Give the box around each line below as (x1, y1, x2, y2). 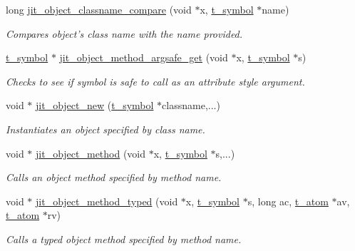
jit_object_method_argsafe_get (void (59, 50, 228, 65)
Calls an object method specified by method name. (6, 170, 222, 185)
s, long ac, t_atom (247, 193, 329, 208)
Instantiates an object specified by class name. (6, 121, 205, 136)
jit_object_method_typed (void (36, 193, 178, 208)
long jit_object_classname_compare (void (6, 2, 192, 16)
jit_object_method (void (36, 145, 146, 160)
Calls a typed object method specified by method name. (6, 231, 242, 246)
